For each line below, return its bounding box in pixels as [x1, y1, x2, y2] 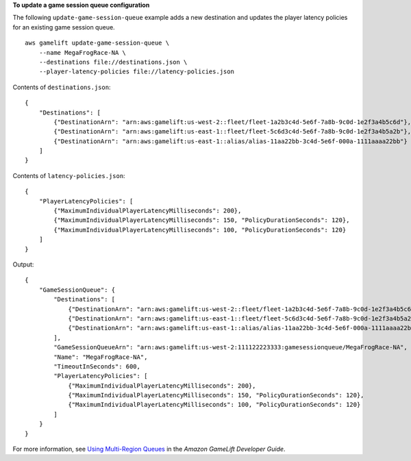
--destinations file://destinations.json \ [38, 58, 188, 66]
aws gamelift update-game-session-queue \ [25, 39, 170, 47]
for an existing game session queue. [12, 23, 116, 31]
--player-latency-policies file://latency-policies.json [38, 68, 234, 75]
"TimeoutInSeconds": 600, [53, 362, 140, 370]
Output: [12, 260, 34, 269]
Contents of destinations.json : [12, 83, 111, 91]
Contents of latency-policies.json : [12, 171, 126, 179]
